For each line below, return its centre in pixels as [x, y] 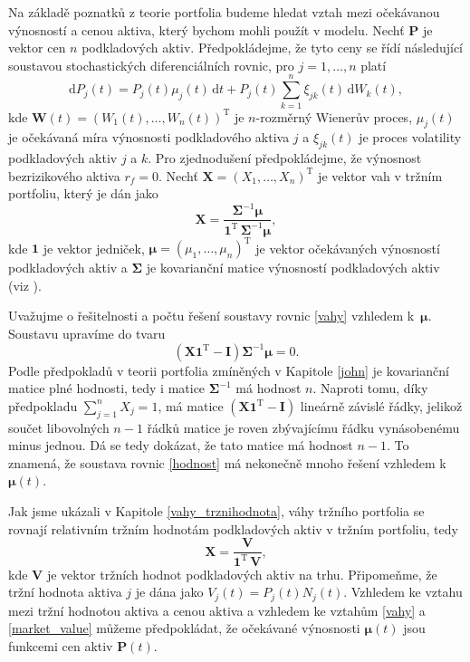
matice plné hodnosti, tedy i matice [107, 388]
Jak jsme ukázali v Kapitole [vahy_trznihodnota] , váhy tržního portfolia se [216, 511]
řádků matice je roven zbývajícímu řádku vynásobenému [303, 427]
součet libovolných [59, 427]
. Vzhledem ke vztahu [403, 592]
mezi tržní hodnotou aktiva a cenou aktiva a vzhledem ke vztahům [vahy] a [217, 610]
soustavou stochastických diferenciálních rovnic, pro [151, 65]
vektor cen [37, 48]
